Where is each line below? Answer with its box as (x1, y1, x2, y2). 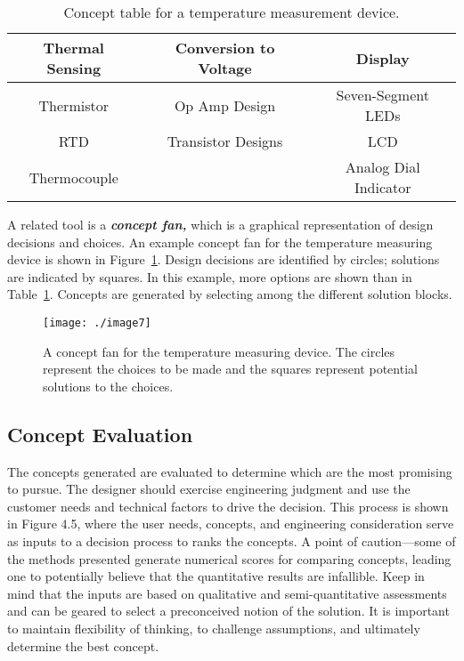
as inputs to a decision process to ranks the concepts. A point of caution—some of (7, 531, 456, 550)
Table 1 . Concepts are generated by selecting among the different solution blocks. (7, 285, 452, 303)
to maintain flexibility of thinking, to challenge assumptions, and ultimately (7, 618, 420, 637)
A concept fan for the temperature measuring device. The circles (43, 342, 395, 360)
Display (355, 47, 410, 69)
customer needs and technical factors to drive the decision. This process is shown (7, 496, 449, 515)
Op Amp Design (174, 94, 276, 116)
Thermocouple (28, 166, 118, 188)
